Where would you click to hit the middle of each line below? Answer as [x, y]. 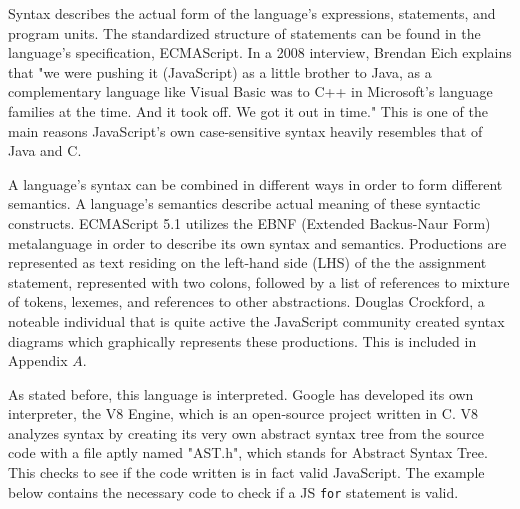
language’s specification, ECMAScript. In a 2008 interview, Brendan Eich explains [260, 52]
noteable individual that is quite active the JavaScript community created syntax [256, 320]
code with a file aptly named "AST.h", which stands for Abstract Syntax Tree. [248, 452]
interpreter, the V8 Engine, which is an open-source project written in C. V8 [243, 413]
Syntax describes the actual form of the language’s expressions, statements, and [252, 13]
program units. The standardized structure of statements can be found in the [244, 32]
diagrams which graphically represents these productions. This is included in [242, 340]
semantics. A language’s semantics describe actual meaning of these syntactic [244, 203]
